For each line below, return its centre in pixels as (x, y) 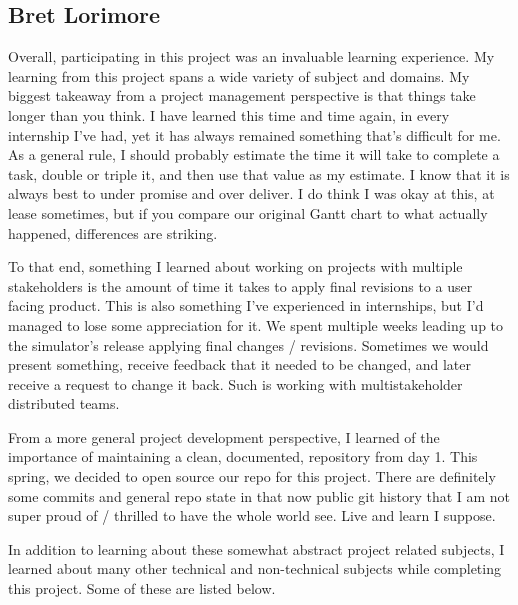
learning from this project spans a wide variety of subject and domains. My (239, 75)
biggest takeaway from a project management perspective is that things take (242, 95)
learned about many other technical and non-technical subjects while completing (254, 568)
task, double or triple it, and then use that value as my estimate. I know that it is (259, 173)
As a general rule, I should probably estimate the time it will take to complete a (254, 154)
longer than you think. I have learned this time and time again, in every (229, 114)
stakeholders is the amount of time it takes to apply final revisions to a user (240, 285)
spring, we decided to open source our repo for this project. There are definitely (252, 476)
